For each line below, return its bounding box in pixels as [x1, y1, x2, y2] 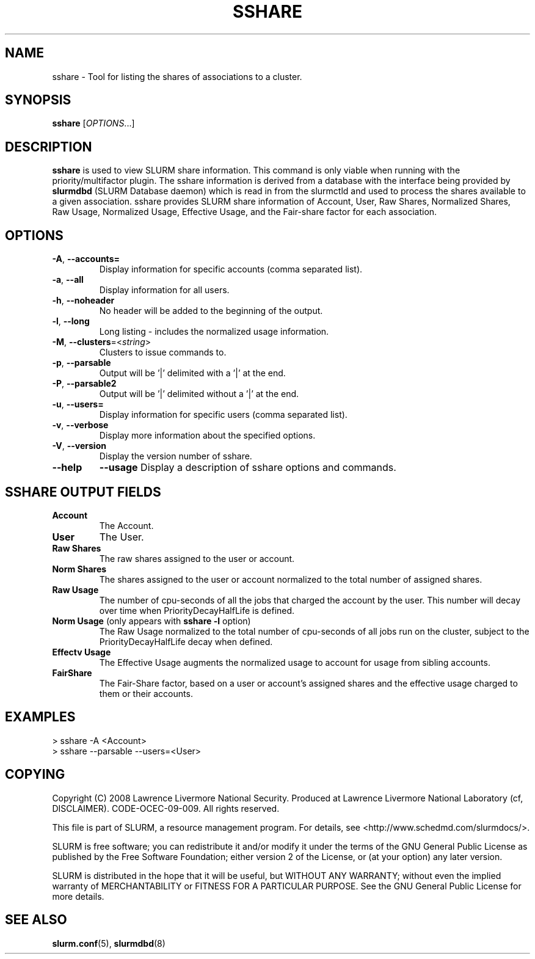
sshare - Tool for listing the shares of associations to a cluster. [52, 71, 302, 82]
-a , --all [52, 274, 84, 285]
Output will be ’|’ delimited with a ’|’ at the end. [99, 368, 286, 379]
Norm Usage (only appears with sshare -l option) [52, 615, 251, 626]
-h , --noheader [52, 295, 115, 306]
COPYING [5, 767, 65, 782]
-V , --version [52, 440, 106, 451]
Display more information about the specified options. [99, 430, 316, 441]
